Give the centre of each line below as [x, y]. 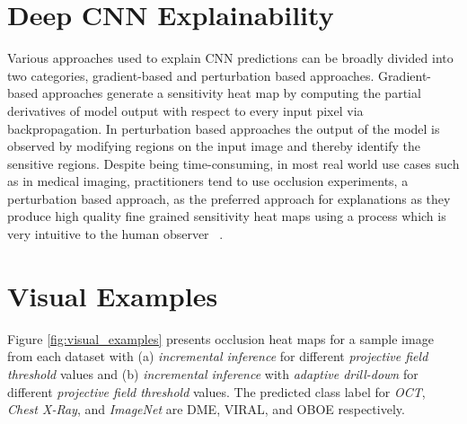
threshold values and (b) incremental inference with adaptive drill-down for [213, 373]
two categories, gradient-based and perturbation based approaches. [191, 75]
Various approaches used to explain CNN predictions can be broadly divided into [230, 58]
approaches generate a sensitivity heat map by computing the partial [231, 93]
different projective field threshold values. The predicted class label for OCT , [216, 391]
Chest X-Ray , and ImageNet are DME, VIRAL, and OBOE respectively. [206, 409]
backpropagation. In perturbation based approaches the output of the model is [224, 128]
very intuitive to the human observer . [115, 234]
